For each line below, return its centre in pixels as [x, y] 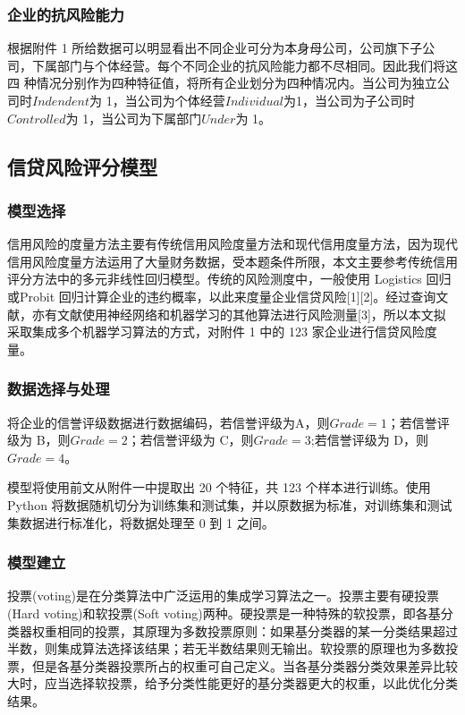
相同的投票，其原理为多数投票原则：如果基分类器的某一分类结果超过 [257, 630]
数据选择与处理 [59, 389]
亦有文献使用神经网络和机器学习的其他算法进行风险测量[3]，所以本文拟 [239, 314]
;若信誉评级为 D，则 [370, 440]
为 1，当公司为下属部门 [134, 118]
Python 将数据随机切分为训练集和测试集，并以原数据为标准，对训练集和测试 [230, 504]
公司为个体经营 [181, 100]
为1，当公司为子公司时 [349, 100]
